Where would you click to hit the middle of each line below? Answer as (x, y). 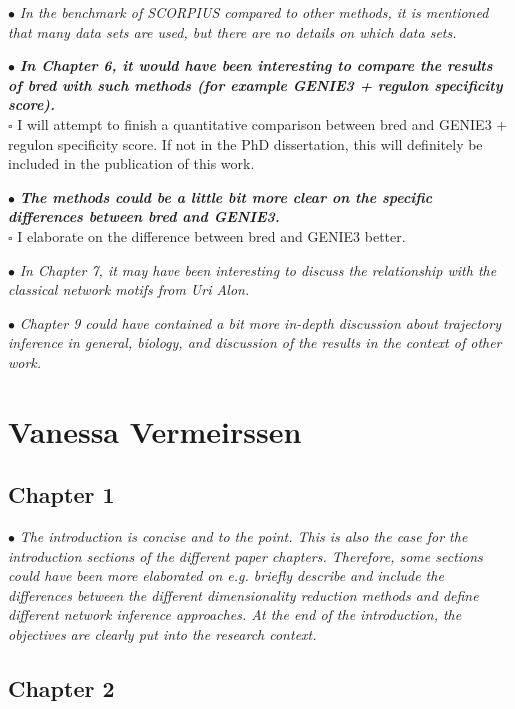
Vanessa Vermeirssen (155, 430)
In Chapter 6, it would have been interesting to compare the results (256, 65)
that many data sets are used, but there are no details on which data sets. (232, 31)
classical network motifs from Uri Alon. (129, 289)
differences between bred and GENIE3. (144, 216)
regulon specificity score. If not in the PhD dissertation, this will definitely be (245, 143)
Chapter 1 (61, 494)
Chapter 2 (61, 688)
